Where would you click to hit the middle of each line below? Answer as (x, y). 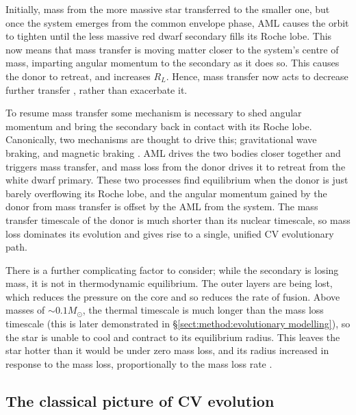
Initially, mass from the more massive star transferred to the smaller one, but (168, 9)
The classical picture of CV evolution (140, 400)
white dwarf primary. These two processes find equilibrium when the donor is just (177, 180)
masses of (25, 310)
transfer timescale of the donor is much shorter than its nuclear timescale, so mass (178, 219)
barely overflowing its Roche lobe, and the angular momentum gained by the (166, 193)
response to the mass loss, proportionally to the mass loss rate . (139, 363)
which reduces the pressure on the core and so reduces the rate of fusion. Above (173, 296)
